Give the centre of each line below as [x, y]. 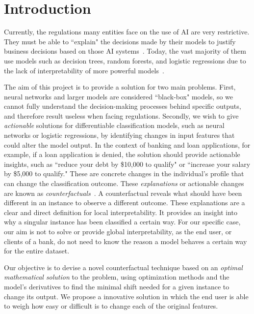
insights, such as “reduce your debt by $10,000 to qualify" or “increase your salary [127, 164]
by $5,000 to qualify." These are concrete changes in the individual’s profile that [124, 173]
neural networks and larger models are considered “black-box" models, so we [119, 96]
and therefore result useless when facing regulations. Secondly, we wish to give [121, 115]
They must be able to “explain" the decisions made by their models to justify [120, 41]
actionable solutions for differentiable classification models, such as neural [114, 125]
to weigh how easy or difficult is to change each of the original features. [111, 306]
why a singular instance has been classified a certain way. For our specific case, [122, 222]
